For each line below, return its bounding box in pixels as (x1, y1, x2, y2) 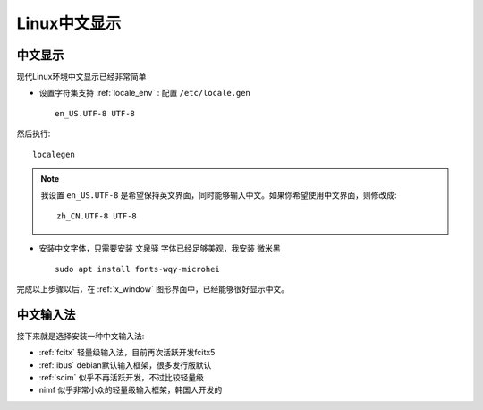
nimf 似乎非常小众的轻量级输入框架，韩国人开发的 (38, 385, 223, 396)
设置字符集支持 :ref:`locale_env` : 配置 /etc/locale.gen (38, 88, 250, 98)
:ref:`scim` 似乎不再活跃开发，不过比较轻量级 (38, 372, 205, 383)
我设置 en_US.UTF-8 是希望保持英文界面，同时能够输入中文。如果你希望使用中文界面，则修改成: (40, 190, 397, 201)
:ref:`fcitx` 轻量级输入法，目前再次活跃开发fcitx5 (38, 347, 216, 358)
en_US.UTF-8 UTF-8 (55, 108, 136, 118)
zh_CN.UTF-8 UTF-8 (56, 210, 138, 221)
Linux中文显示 (16, 13, 122, 33)
